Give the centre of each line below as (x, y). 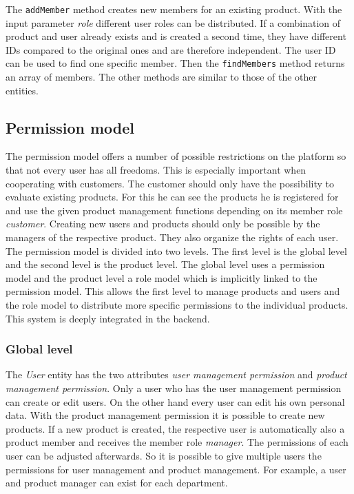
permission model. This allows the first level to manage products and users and (173, 291)
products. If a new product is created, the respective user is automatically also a (175, 428)
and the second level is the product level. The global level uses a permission (165, 264)
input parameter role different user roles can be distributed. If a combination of (173, 22)
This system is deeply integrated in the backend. (108, 318)
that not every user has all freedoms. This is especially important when (156, 170)
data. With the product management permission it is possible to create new (165, 415)
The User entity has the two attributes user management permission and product (176, 374)
